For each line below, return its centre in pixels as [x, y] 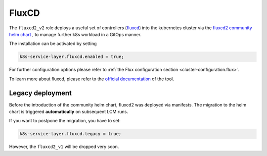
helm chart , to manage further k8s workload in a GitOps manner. [75, 34]
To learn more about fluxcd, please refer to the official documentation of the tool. [91, 79]
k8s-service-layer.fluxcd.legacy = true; [70, 134]
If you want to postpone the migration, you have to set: [65, 121]
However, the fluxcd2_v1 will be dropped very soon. [64, 147]
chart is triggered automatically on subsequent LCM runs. [68, 111]
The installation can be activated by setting [53, 44]
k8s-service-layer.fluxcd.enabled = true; [72, 57]
